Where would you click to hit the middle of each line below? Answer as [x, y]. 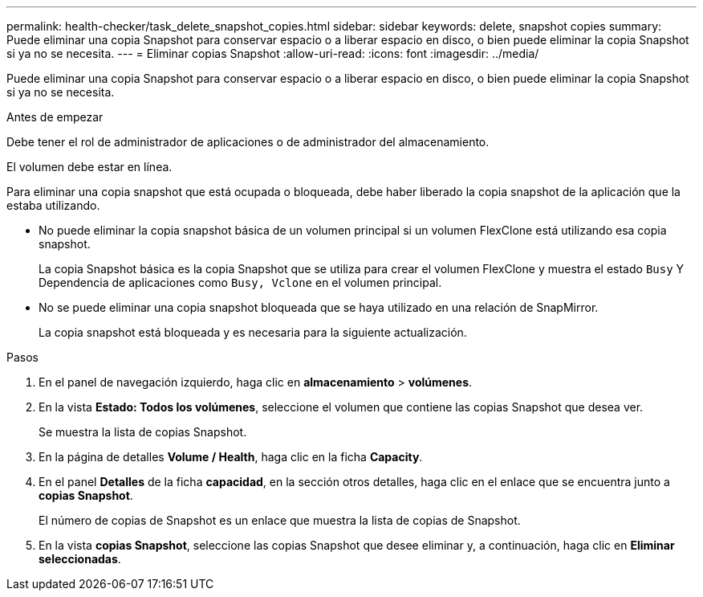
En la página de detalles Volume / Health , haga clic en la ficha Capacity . [231, 457]
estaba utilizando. [53, 205]
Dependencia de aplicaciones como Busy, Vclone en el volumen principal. [240, 282]
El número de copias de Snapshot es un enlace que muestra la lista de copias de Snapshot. [280, 520]
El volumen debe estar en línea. [89, 167]
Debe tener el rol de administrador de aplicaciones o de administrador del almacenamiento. [248, 142]
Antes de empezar [55, 117]
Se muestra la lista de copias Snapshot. [143, 432]
